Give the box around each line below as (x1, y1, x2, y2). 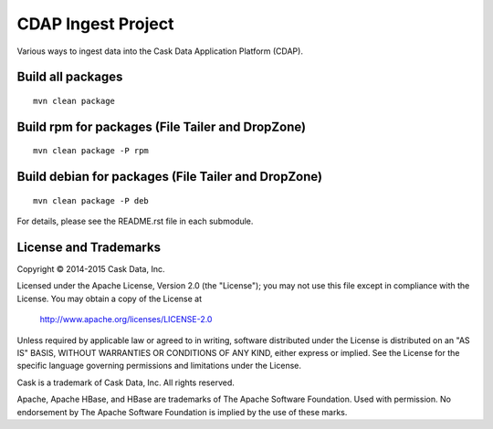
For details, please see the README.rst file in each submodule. (16, 215, 254, 227)
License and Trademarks (16, 239, 162, 255)
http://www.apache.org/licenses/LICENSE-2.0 (39, 314, 213, 325)
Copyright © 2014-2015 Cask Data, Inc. (16, 264, 165, 275)
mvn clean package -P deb (33, 195, 150, 205)
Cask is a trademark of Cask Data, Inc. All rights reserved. (16, 377, 235, 388)
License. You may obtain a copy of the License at (16, 293, 203, 304)
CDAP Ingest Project (16, 14, 174, 34)
